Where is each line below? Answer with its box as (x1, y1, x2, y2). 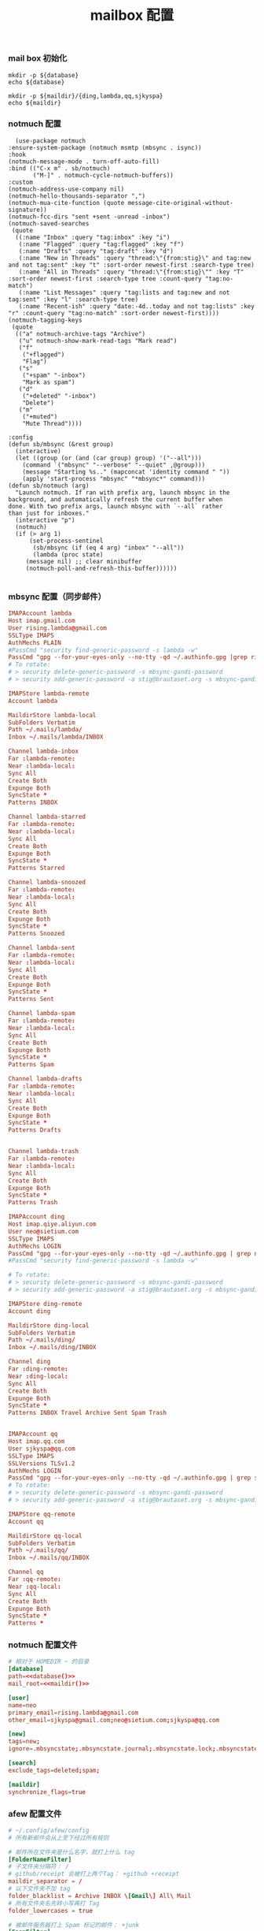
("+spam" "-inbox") (22, 371, 86, 379)
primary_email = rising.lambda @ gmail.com (8, 1709, 139, 1717)
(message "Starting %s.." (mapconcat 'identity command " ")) (22, 467, 230, 476)
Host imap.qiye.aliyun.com (8, 1220, 97, 1229)
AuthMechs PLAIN (8, 638, 61, 646)
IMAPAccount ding (8, 1213, 65, 1221)
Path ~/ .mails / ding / (8, 1336, 76, 1344)
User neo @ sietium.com (8, 1227, 79, 1235)
